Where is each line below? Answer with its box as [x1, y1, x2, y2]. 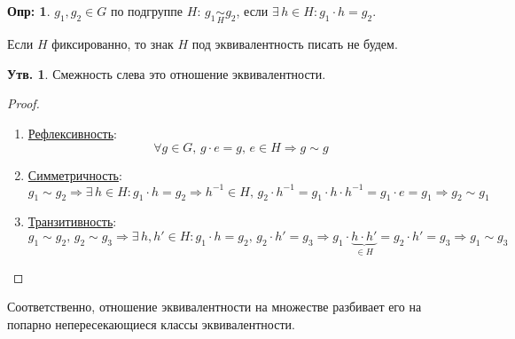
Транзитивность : [27, 212, 117, 231]
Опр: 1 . [7, 2, 51, 20]
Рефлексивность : [27, 124, 117, 142]
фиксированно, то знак [51, 35, 174, 53]
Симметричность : [27, 165, 122, 184]
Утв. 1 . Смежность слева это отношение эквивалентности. [7, 64, 326, 83]
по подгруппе [110, 2, 183, 20]
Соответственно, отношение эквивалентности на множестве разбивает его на [7, 297, 422, 316]
